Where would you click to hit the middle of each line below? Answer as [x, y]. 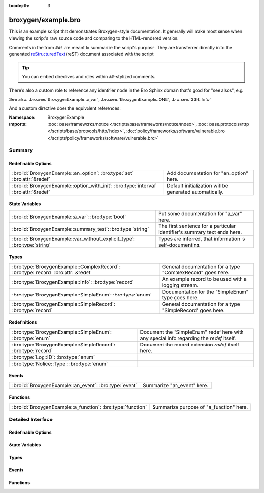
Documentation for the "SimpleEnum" [205, 292]
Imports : [18, 124]
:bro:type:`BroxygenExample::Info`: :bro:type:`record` [73, 282]
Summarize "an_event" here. [176, 385]
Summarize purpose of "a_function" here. [200, 407]
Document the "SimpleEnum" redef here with [192, 332]
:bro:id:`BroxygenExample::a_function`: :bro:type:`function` [79, 407]
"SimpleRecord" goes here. [193, 310]
